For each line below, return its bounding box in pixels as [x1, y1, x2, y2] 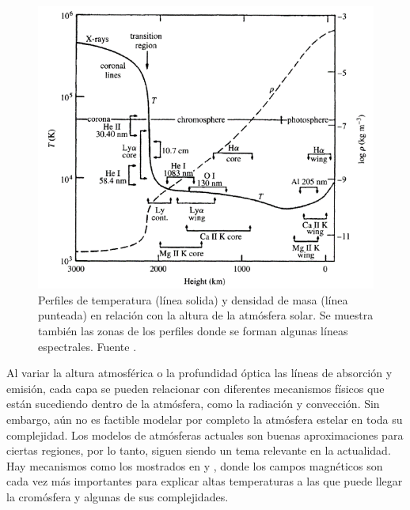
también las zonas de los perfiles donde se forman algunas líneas [38, 322, 348, 338]
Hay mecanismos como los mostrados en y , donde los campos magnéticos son [6, 457, 383, 474]
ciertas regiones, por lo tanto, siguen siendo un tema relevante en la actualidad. [6, 442, 391, 459]
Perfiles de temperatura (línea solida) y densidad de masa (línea [38, 291, 348, 308]
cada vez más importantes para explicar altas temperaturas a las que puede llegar [6, 473, 403, 489]
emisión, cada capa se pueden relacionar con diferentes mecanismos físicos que [6, 380, 385, 396]
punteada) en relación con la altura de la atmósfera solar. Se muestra [38, 307, 374, 323]
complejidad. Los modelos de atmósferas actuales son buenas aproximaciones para [6, 426, 404, 443]
